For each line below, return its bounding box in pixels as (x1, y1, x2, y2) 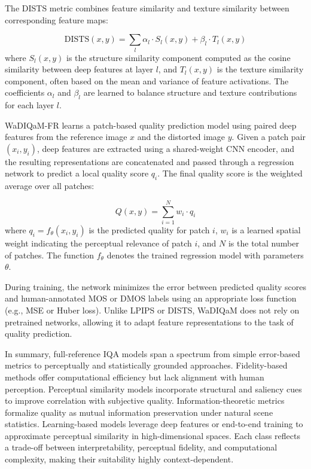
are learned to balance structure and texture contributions (83, 86, 297, 99)
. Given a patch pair (231, 130, 306, 143)
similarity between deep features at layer (5, 63, 153, 75)
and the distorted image (137, 130, 225, 143)
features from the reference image (5, 130, 127, 143)
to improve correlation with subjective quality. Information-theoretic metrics (5, 394, 285, 407)
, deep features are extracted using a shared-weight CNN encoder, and (36, 142, 295, 154)
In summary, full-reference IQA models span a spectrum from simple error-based (5, 347, 300, 360)
